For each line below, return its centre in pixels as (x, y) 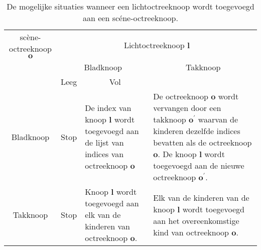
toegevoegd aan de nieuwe (199, 165)
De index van (108, 108)
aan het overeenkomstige (196, 220)
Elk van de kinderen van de (201, 197)
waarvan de (218, 119)
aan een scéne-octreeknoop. (130, 18)
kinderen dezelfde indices (197, 131)
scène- (30, 37)
